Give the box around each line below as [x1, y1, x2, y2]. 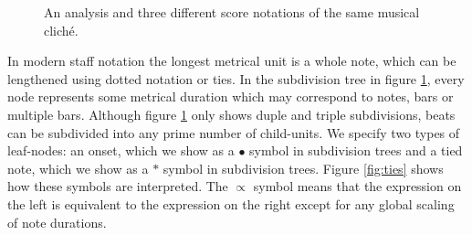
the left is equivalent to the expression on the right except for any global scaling [7, 194, 455, 213]
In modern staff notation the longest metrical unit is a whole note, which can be [7, 51, 456, 70]
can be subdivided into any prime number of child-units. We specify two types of [7, 123, 460, 142]
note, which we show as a [7, 158, 149, 177]
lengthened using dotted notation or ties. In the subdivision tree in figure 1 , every [7, 69, 465, 88]
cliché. [44, 20, 79, 39]
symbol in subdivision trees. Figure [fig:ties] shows [163, 158, 444, 177]
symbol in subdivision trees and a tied [249, 141, 463, 160]
